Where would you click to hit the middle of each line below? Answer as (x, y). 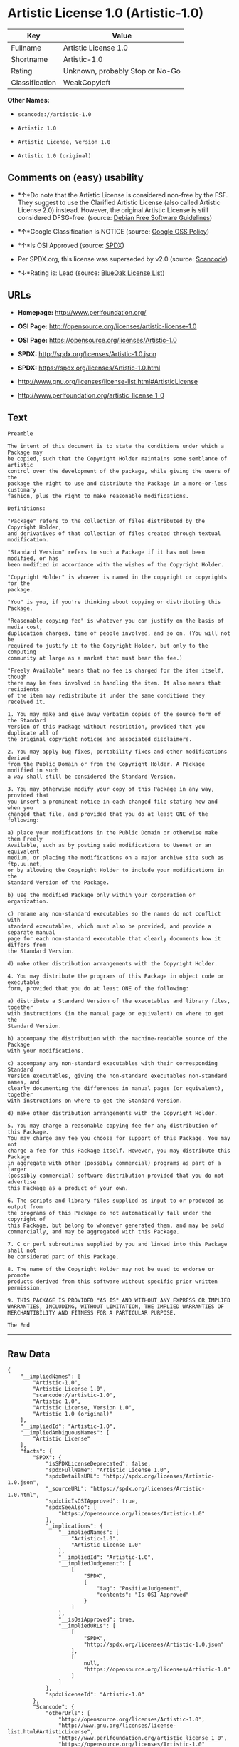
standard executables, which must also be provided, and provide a (110, 927)
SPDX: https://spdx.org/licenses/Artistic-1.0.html (89, 368)
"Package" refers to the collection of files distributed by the (106, 522)
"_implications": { (74, 1526)
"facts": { (36, 1451)
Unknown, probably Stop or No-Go (122, 71)
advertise (22, 1182)
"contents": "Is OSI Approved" (143, 1595)
